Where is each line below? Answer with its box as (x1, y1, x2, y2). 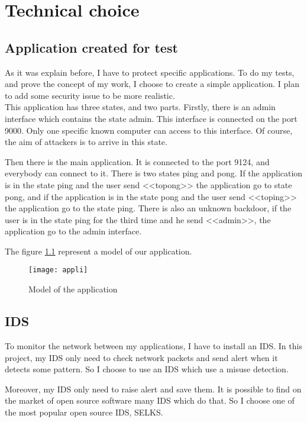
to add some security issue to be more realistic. (5, 89, 175, 101)
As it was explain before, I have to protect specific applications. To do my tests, (5, 66, 295, 78)
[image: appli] (28, 266, 88, 275)
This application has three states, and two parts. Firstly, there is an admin (5, 101, 276, 113)
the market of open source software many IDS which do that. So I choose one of (5, 394, 295, 407)
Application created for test (5, 38, 178, 56)
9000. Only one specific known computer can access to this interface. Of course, (5, 124, 293, 136)
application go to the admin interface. (5, 225, 142, 237)
